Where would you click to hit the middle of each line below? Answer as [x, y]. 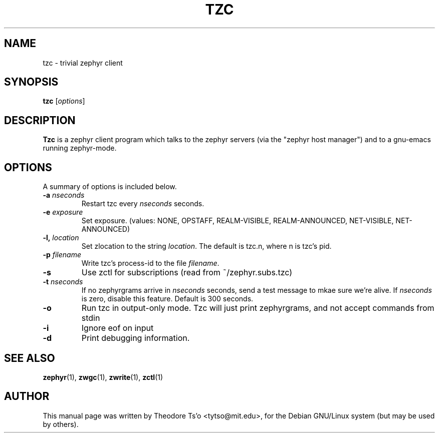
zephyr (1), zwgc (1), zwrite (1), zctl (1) [103, 377]
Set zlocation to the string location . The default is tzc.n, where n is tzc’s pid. [206, 246]
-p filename [62, 255]
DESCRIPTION [40, 120]
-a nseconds [64, 195]
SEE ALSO [30, 358]
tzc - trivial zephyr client [83, 63]
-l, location [61, 238]
